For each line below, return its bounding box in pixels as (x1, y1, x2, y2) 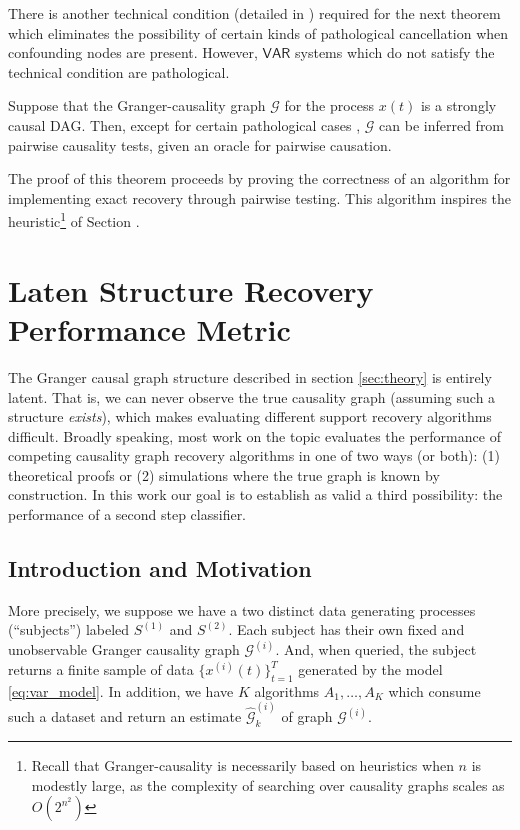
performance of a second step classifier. (8, 504, 247, 525)
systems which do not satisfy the (295, 42, 495, 63)
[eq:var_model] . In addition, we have (8, 680, 234, 701)
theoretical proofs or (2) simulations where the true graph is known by (8, 464, 440, 485)
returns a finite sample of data (8, 659, 194, 680)
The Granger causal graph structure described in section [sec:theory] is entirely (8, 366, 492, 387)
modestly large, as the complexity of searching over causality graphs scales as (31, 774, 505, 795)
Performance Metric (8, 308, 291, 349)
